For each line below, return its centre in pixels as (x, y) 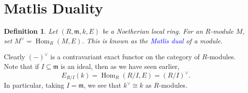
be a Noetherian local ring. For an (153, 31)
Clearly (15, 57)
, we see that (102, 85)
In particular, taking (34, 85)
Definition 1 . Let (31, 31)
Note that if (22, 66)
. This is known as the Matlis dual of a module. (152, 40)
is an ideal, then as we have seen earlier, (120, 66)
